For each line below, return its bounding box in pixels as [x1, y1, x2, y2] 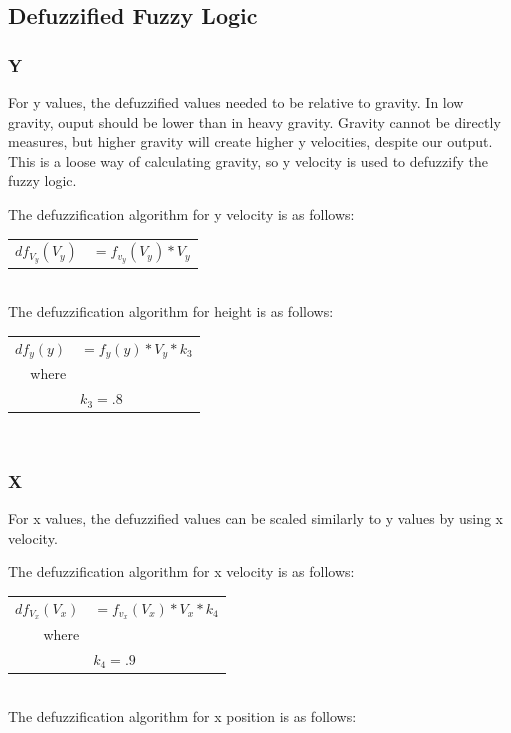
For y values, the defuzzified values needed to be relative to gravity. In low [8, 92, 464, 112]
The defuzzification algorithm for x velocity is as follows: [8, 561, 355, 582]
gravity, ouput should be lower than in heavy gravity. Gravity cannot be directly [8, 111, 501, 132]
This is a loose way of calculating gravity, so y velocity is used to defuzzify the [8, 150, 488, 171]
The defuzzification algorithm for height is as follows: [8, 301, 334, 322]
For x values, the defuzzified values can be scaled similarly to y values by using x [8, 508, 503, 529]
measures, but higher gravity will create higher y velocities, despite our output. [8, 131, 493, 152]
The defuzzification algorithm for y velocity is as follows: [8, 203, 355, 224]
